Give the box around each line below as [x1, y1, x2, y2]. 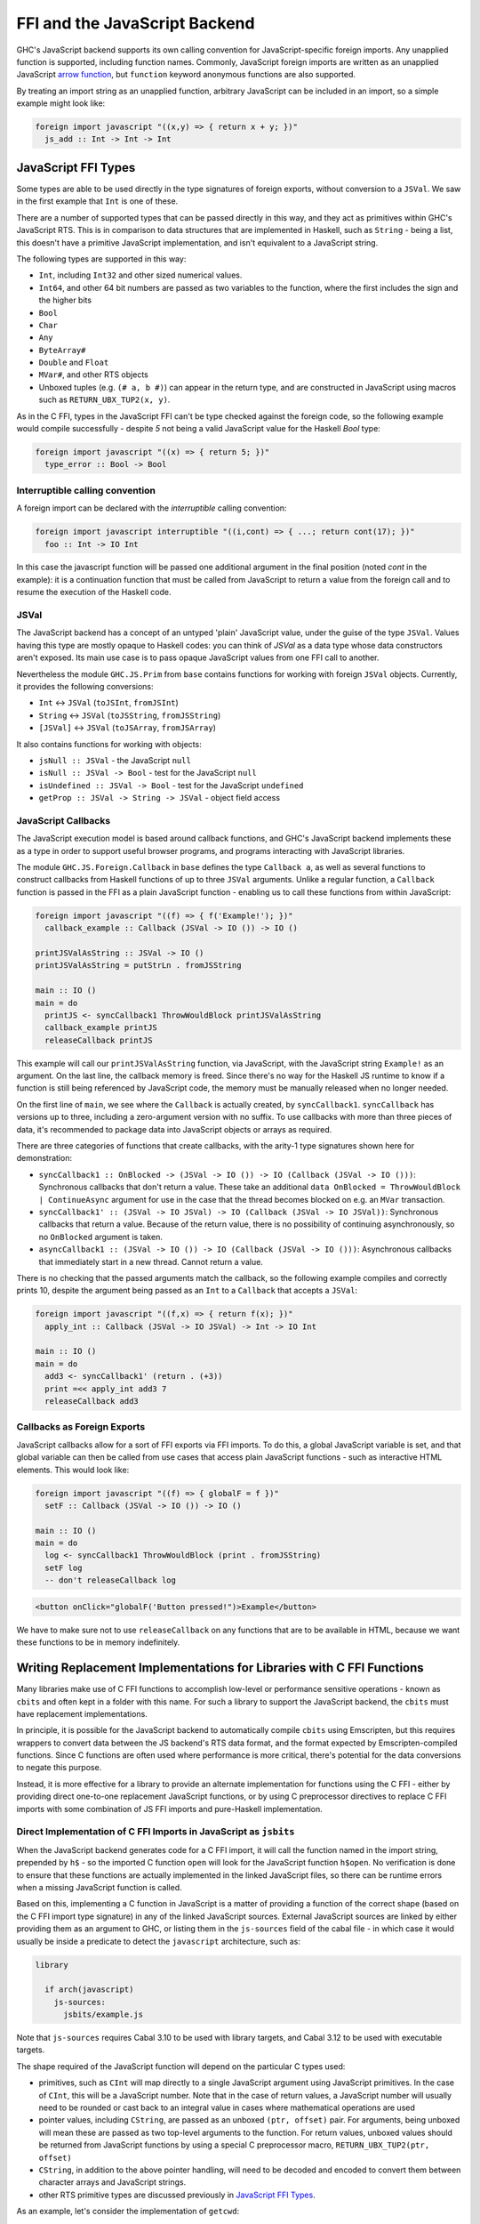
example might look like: [16, 98, 106, 109]
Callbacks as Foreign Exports [16, 1421, 146, 1433]
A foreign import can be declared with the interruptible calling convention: [16, 503, 287, 513]
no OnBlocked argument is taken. [38, 1231, 164, 1242]
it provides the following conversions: [16, 681, 155, 691]
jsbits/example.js [63, 2010, 144, 2019]
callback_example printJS [44, 1023, 157, 1033]
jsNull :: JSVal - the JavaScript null [38, 754, 191, 765]
